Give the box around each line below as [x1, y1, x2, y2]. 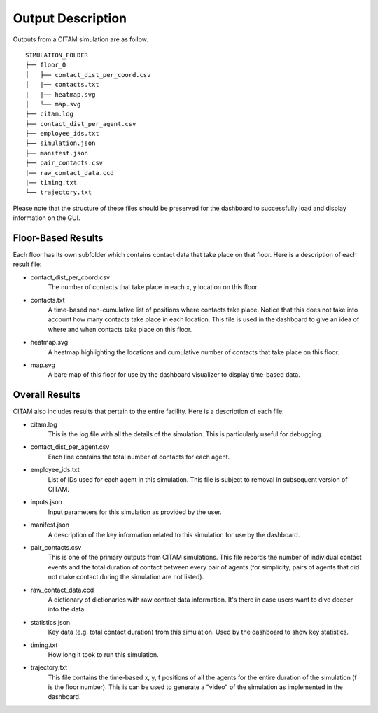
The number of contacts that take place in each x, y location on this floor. [48, 283, 259, 291]
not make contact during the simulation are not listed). [48, 573, 204, 581]
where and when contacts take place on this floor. [48, 325, 192, 333]
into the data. [48, 605, 87, 614]
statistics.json [30, 618, 71, 626]
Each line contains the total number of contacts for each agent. [48, 452, 230, 461]
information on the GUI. [13, 214, 80, 222]
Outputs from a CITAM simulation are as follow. [13, 35, 148, 43]
